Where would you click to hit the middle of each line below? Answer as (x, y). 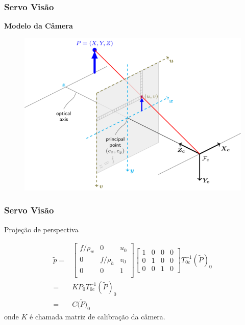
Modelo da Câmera (39, 26)
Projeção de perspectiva (41, 229)
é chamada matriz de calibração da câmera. (97, 316)
